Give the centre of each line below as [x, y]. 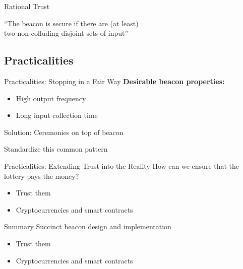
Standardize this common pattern [56, 149]
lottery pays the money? [42, 176]
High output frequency [51, 98]
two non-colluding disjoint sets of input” [66, 33]
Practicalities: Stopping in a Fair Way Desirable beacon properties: [114, 81]
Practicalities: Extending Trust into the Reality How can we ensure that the [122, 165]
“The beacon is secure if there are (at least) [71, 23]
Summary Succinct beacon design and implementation [88, 226]
